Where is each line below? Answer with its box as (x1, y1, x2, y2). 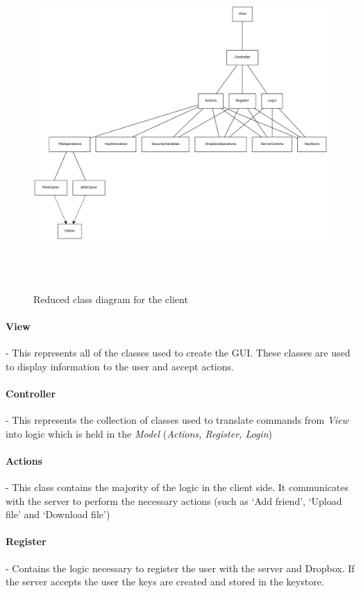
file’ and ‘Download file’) (6, 507, 110, 522)
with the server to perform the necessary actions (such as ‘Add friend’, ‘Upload (6, 493, 342, 508)
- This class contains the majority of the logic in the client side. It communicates (6, 479, 349, 494)
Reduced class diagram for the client (33, 291, 188, 306)
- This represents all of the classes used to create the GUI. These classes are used (6, 345, 351, 359)
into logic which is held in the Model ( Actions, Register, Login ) (6, 426, 272, 440)
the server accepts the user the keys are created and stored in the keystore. (6, 574, 324, 589)
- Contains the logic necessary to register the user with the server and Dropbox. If (6, 560, 355, 575)
